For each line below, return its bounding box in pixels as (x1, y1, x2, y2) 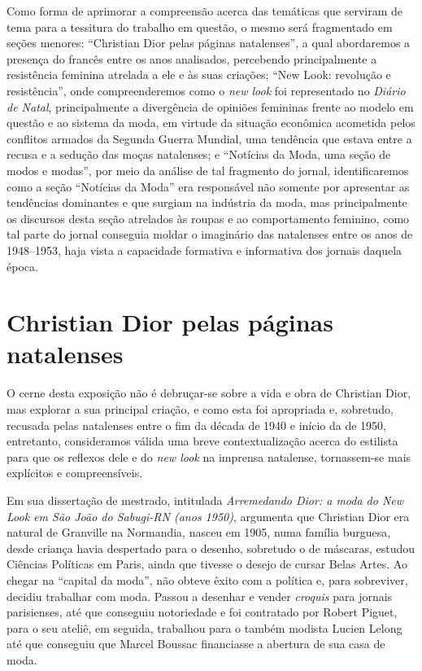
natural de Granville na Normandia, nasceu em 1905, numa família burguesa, (7, 524, 391, 541)
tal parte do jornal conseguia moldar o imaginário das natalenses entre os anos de (7, 226, 413, 243)
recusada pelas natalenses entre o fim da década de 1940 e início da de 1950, (7, 416, 386, 433)
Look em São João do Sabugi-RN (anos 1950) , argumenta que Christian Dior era (7, 507, 410, 524)
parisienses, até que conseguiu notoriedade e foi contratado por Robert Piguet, (7, 603, 398, 621)
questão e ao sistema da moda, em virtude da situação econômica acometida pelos (7, 114, 415, 131)
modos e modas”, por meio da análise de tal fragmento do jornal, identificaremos (7, 161, 409, 178)
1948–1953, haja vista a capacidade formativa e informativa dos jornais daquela (7, 241, 402, 258)
